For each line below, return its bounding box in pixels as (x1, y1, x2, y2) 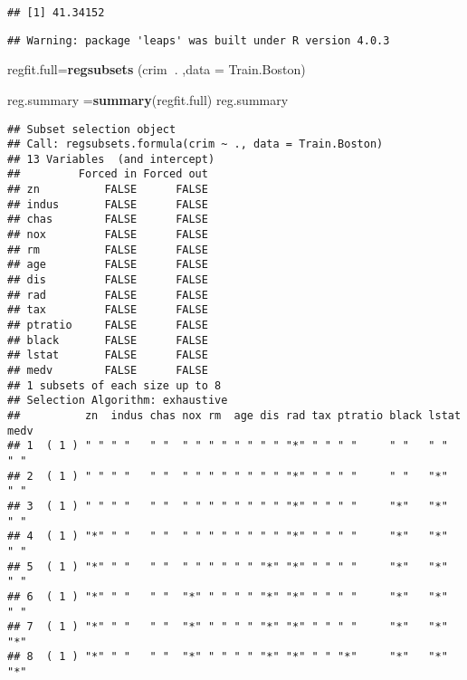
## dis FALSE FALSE (7, 273, 208, 287)
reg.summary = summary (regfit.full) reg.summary (7, 90, 289, 109)
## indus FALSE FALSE (7, 197, 208, 211)
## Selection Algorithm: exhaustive (7, 394, 228, 407)
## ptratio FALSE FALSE (7, 319, 208, 332)
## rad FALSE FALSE (7, 288, 208, 302)
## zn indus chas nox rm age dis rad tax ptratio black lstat (7, 408, 462, 422)
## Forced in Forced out (7, 168, 208, 181)
